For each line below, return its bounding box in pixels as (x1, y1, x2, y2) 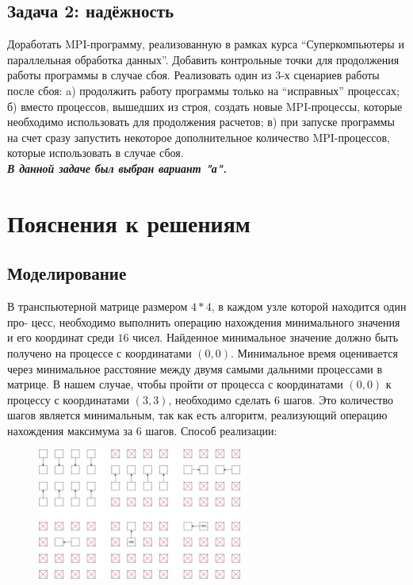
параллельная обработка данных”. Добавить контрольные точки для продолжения (7, 51, 400, 67)
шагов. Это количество (283, 391, 393, 407)
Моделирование (7, 261, 127, 285)
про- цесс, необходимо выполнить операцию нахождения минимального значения (7, 313, 400, 330)
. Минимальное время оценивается (231, 344, 398, 361)
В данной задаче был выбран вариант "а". (7, 159, 227, 176)
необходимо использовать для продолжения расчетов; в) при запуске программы (7, 113, 395, 130)
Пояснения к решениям (7, 206, 250, 239)
